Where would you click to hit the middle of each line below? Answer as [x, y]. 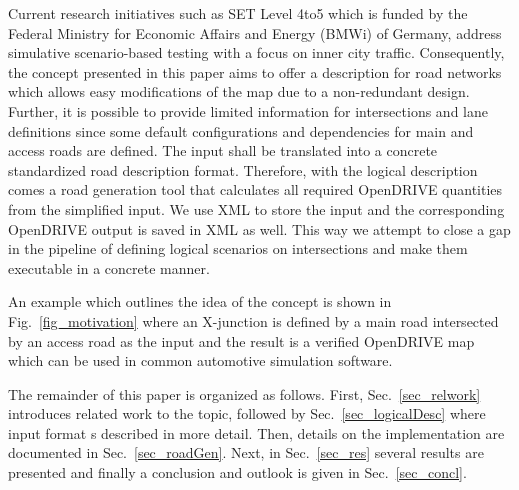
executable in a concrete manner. [109, 267]
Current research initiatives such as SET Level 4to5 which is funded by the [238, 13]
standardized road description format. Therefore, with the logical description [243, 169]
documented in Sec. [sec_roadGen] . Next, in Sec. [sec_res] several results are [246, 452]
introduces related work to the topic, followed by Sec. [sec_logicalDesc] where [247, 413]
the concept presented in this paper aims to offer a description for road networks [255, 71]
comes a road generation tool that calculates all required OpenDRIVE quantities [255, 189]
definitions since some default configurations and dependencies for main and [241, 130]
